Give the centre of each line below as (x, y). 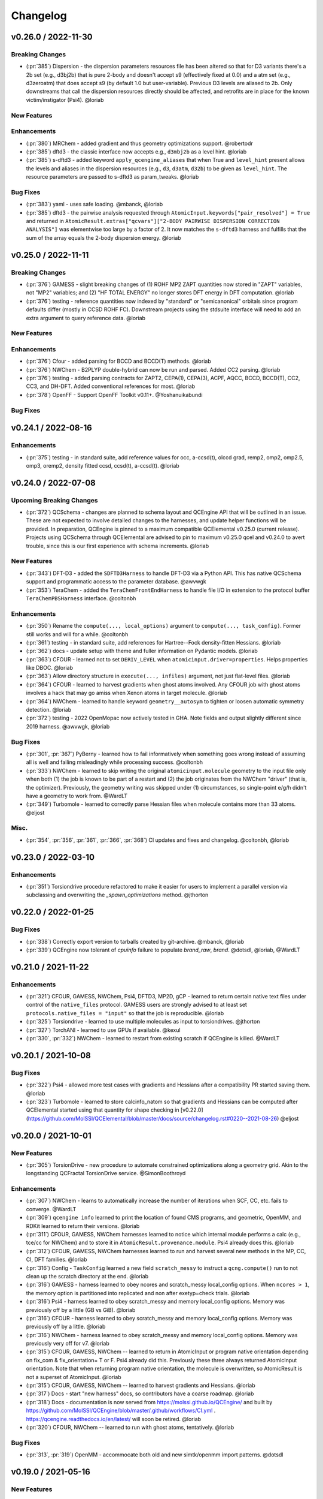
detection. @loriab (49, 710)
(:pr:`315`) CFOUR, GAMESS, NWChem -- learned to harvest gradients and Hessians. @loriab (141, 1386)
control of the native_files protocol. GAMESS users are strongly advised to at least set (137, 1005)
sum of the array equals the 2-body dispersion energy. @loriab (104, 237)
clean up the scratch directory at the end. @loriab (87, 1276)
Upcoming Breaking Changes (54, 500)
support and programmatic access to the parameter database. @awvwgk (116, 582)
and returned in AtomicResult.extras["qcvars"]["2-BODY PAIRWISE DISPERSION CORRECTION (153, 221)
